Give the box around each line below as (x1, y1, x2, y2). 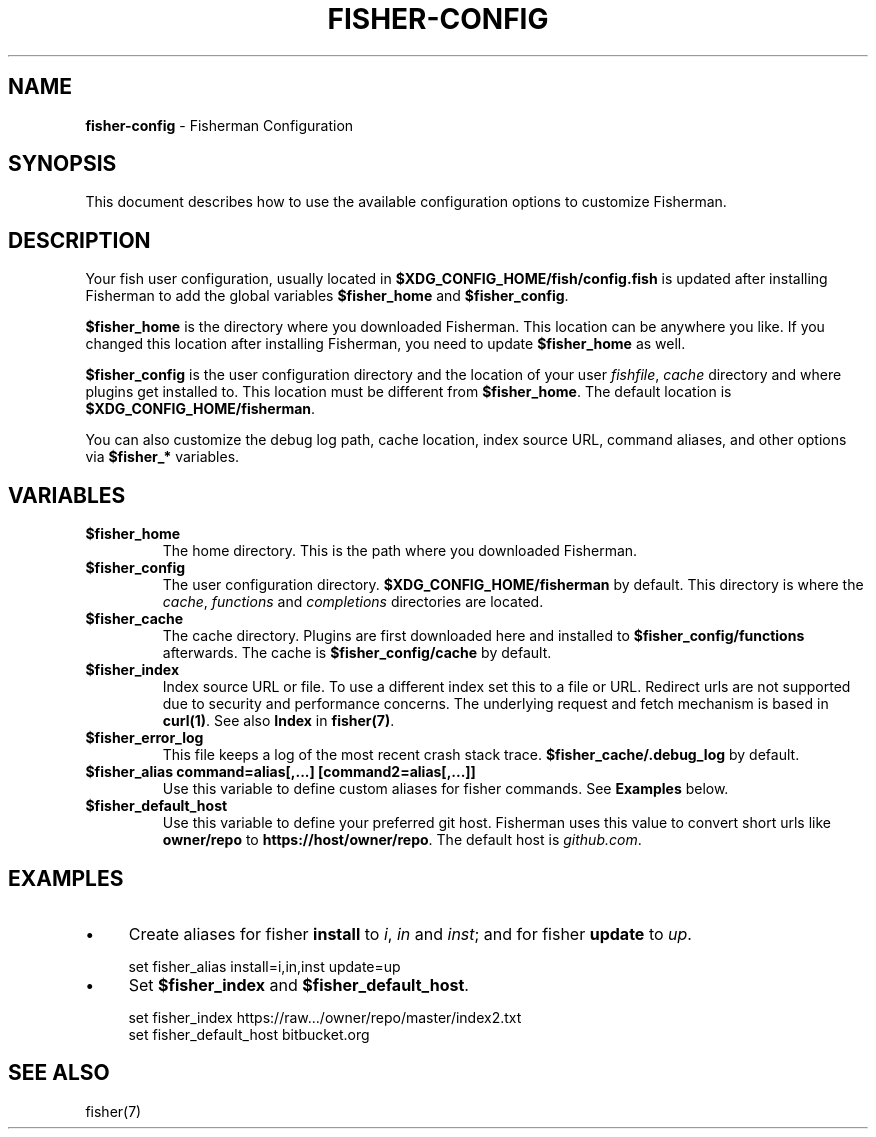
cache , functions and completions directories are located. (162, 593, 544, 611)
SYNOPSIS (8, 151, 117, 177)
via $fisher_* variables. (85, 448, 240, 466)
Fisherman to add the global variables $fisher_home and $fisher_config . (85, 287, 569, 305)
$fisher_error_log (85, 729, 204, 747)
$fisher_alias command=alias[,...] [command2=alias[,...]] (85, 763, 476, 781)
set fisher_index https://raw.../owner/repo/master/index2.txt (128, 1008, 522, 1026)
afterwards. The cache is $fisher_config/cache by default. (162, 644, 552, 662)
